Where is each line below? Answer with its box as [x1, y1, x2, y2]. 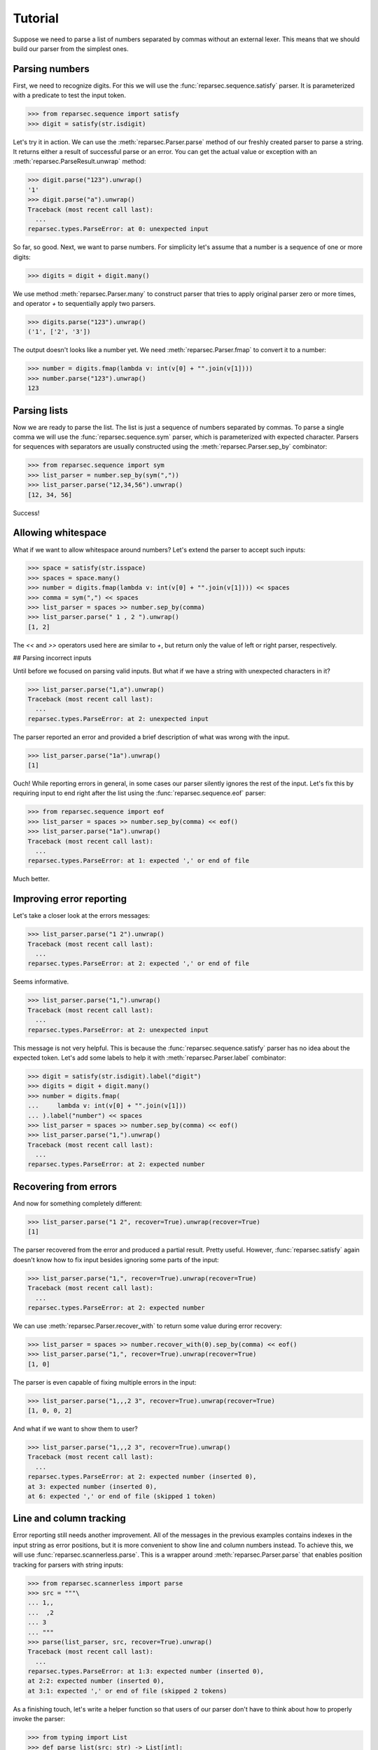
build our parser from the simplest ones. [13, 44, 129, 52]
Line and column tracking [13, 1513, 126, 1525]
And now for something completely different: [13, 1199, 143, 1207]
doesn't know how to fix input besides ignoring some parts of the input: [13, 1255, 220, 1263]
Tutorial [13, 10, 59, 26]
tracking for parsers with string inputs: [13, 1560, 124, 1569]
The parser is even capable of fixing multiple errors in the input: [13, 1378, 197, 1386]
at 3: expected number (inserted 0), [27, 1483, 157, 1490]
